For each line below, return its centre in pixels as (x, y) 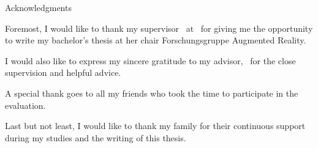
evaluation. (25, 105)
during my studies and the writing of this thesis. (96, 137)
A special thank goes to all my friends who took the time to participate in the (152, 93)
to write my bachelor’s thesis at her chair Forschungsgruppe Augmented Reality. (156, 40)
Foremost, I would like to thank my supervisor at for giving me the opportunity (159, 28)
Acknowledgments (38, 7)
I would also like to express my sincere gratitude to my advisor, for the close (150, 60)
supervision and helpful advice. (63, 72)
